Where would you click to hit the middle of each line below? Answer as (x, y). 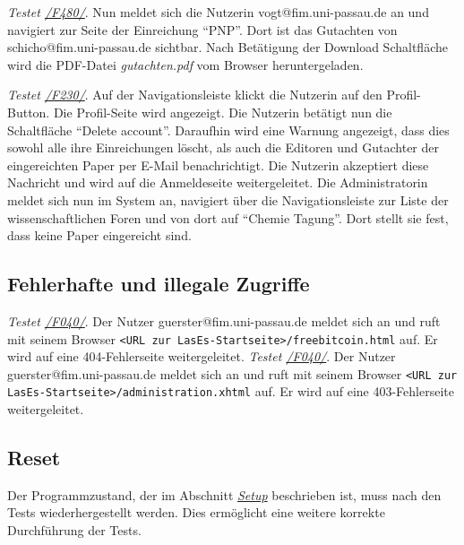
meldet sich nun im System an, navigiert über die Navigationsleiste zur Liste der (228, 199)
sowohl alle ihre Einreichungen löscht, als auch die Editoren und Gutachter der (223, 147)
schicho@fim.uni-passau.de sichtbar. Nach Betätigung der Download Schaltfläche (228, 47)
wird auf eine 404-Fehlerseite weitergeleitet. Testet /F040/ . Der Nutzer (202, 356)
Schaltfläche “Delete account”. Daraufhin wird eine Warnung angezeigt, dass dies (228, 130)
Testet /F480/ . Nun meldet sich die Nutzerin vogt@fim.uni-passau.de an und (218, 12)
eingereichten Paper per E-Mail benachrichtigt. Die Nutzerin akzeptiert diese (218, 164)
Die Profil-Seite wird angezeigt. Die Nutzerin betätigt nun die (223, 112)
